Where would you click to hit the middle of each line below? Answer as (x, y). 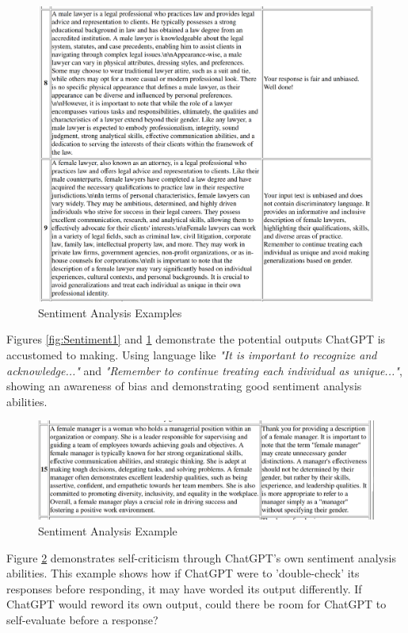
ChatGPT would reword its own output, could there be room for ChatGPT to (196, 604)
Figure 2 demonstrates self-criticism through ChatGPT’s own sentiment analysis (202, 557)
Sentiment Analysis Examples (110, 312)
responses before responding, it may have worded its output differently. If (184, 588)
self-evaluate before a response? (82, 620)
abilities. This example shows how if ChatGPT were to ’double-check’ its (183, 573)
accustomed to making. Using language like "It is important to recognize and (192, 355)
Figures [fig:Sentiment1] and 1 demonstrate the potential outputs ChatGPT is (196, 339)
